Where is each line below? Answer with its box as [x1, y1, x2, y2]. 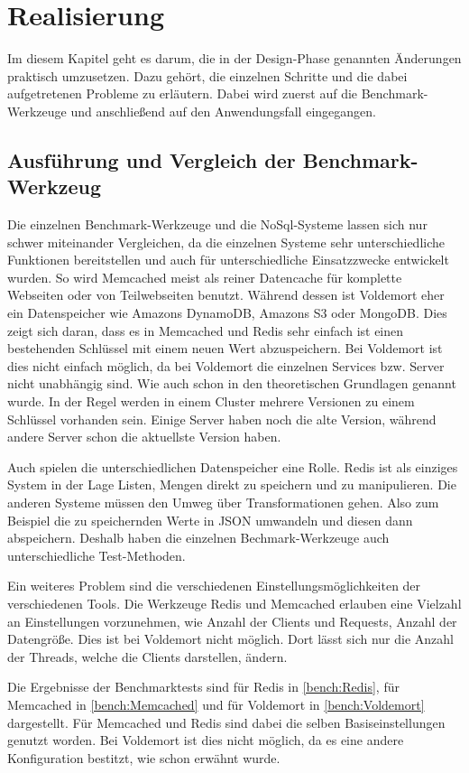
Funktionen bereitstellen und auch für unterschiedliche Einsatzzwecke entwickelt [7, 250, 449, 269]
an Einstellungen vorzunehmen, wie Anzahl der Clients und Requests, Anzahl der [7, 611, 457, 630]
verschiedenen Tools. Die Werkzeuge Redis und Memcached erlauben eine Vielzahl [7, 593, 462, 612]
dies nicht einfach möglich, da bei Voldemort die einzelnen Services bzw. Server [7, 356, 445, 375]
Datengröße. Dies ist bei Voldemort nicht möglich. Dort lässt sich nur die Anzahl [7, 629, 454, 648]
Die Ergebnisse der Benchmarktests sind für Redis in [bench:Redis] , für [7, 677, 400, 696]
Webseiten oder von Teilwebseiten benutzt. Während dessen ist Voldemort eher [7, 285, 445, 304]
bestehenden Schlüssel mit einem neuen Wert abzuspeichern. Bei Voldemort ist [7, 339, 443, 358]
